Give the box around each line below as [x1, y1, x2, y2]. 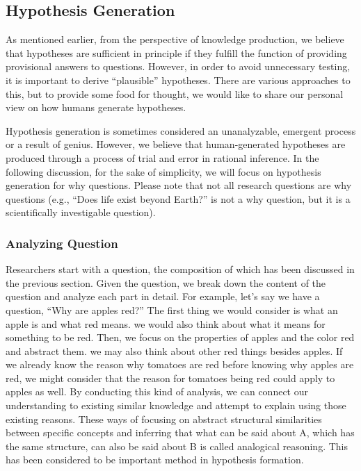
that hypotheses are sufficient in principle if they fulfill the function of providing [6, 45, 347, 60]
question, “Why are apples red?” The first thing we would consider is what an [6, 302, 338, 317]
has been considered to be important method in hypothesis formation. [6, 452, 304, 467]
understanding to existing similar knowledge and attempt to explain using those [6, 398, 346, 413]
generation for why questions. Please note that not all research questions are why [6, 178, 352, 192]
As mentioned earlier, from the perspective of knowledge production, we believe [6, 32, 344, 47]
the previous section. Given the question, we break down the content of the [6, 275, 326, 290]
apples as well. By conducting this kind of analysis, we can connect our [6, 384, 308, 399]
